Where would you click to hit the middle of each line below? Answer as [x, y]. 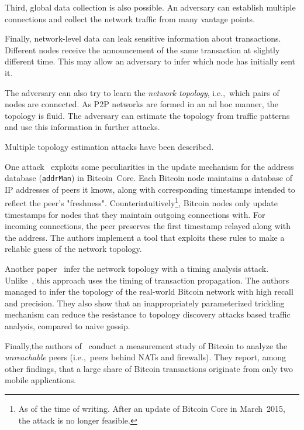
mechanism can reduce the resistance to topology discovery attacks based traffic [148, 314]
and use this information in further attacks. [82, 127]
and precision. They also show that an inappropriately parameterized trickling [145, 303]
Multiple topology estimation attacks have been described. [109, 146]
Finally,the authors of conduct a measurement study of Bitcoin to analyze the [146, 345]
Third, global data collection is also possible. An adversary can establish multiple [150, 7]
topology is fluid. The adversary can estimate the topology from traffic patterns [147, 115]
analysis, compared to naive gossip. [68, 325]
